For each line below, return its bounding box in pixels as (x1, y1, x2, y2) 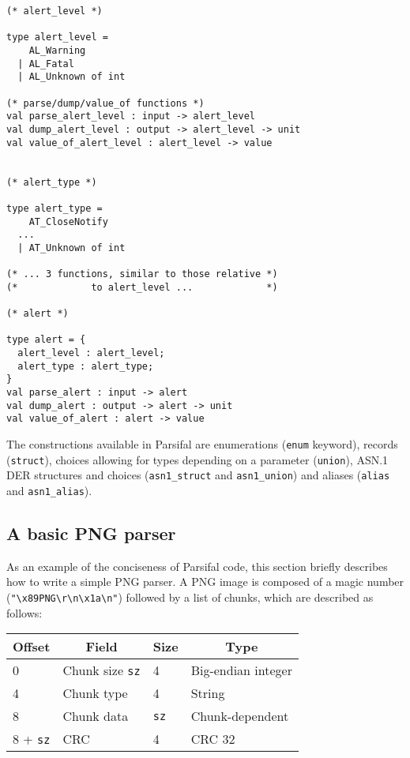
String (190, 684, 225, 703)
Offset (13, 637, 51, 656)
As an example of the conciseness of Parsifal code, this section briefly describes (6, 557, 388, 574)
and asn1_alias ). (6, 482, 92, 498)
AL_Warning (28, 44, 86, 56)
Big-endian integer (190, 661, 292, 680)
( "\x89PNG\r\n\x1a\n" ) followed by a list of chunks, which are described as (6, 589, 374, 606)
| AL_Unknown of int (17, 71, 126, 83)
